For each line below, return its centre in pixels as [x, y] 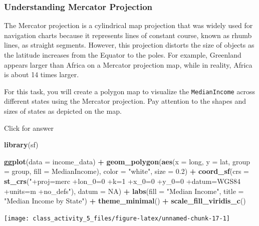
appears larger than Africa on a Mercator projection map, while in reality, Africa [128, 64]
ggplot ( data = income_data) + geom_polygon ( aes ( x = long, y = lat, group [127, 161]
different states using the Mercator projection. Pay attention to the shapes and [125, 101]
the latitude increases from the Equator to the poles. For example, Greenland [123, 55]
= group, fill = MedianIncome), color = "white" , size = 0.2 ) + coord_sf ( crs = [126, 171]
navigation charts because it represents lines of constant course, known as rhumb [128, 35]
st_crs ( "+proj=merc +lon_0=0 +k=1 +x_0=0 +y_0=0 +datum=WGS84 [122, 181]
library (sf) [21, 145]
